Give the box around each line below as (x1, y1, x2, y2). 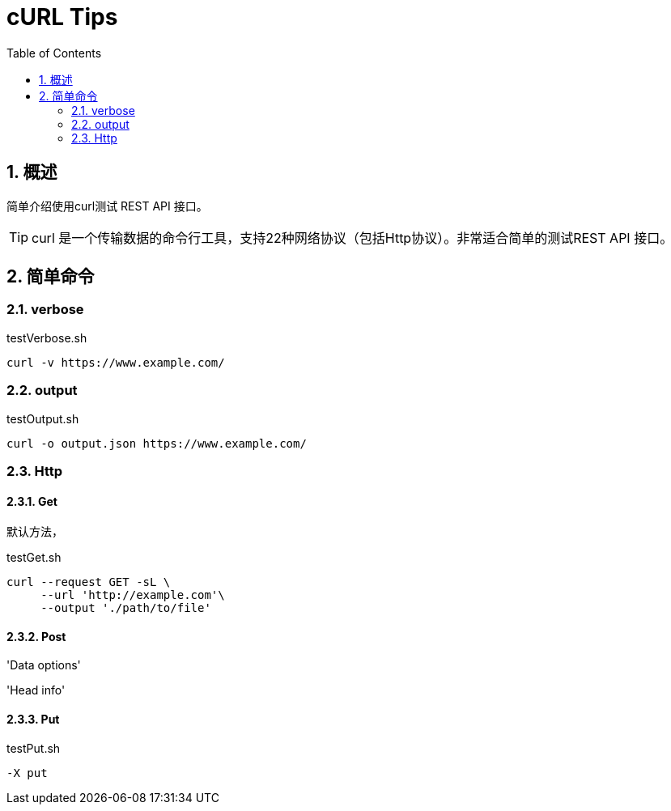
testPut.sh (6, 741, 61, 755)
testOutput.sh (6, 411, 79, 426)
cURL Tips (6, 3, 118, 31)
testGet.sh (6, 550, 62, 565)
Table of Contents (6, 45, 102, 60)
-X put (6, 766, 48, 779)
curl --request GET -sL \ (6, 575, 171, 589)
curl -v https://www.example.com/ (6, 355, 225, 369)
